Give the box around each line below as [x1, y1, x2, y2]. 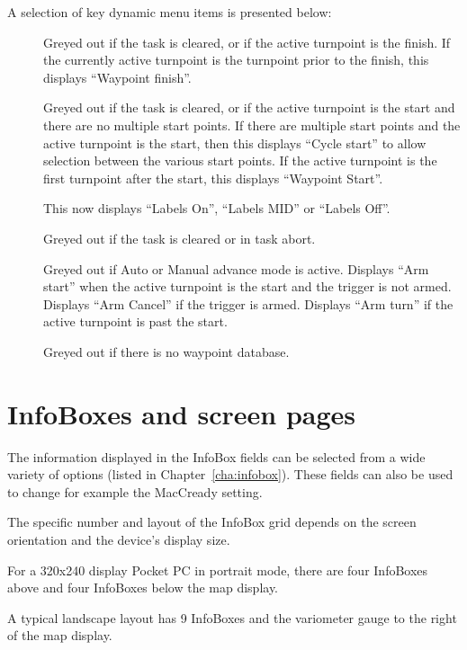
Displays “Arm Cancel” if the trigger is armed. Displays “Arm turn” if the [43, 294, 454, 313]
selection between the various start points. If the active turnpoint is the [43, 151, 437, 170]
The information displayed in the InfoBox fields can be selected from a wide [7, 447, 426, 466]
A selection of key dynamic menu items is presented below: [7, 3, 332, 21]
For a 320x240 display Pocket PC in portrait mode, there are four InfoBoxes [7, 560, 428, 579]
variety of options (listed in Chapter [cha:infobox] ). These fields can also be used [7, 465, 454, 484]
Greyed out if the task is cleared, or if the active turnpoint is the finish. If [43, 32, 451, 51]
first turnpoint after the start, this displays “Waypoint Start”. [43, 168, 383, 187]
